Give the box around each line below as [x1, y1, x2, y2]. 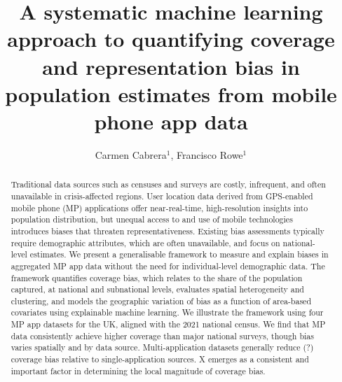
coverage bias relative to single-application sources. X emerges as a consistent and [11, 353, 309, 365]
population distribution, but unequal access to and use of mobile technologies [11, 213, 293, 225]
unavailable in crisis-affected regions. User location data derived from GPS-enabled [11, 190, 313, 201]
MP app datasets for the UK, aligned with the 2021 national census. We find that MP [11, 318, 326, 330]
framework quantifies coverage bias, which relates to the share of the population [11, 271, 303, 283]
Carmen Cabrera [95, 147, 167, 162]
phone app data [94, 106, 248, 135]
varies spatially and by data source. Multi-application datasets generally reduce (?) [11, 341, 314, 353]
